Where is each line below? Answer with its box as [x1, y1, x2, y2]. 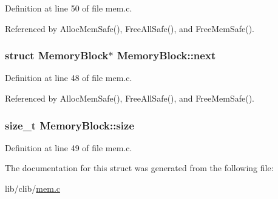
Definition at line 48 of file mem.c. [5, 71, 132, 84]
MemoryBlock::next [117, 48, 216, 63]
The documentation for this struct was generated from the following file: [5, 161, 274, 174]
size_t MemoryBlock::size [5, 117, 135, 132]
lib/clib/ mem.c [5, 182, 61, 194]
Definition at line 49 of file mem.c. [5, 141, 132, 154]
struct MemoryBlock [5, 48, 109, 63]
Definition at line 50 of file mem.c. [5, 2, 132, 14]
